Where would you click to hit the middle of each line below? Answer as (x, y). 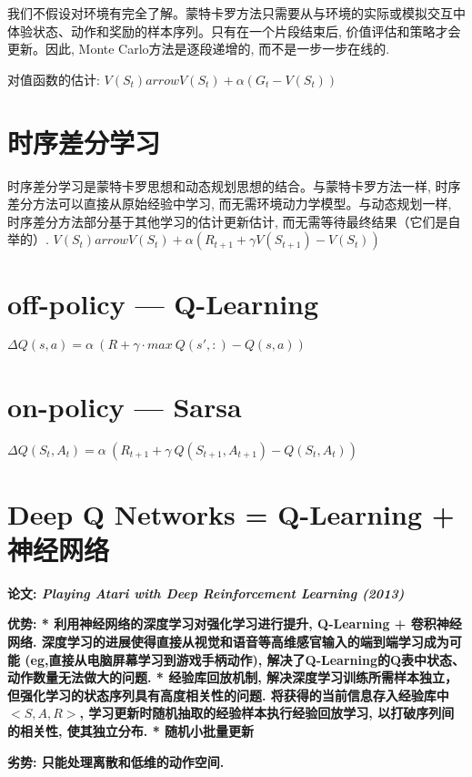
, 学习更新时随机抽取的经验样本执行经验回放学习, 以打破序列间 (267, 713)
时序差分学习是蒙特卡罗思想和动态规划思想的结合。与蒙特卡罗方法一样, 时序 (234, 185)
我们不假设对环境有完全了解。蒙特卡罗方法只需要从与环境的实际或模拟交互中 (236, 13)
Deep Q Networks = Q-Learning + (231, 513)
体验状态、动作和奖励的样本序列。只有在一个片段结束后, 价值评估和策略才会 (234, 31)
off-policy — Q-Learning (163, 304)
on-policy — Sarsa (125, 406)
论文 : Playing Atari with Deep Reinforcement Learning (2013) (206, 593)
